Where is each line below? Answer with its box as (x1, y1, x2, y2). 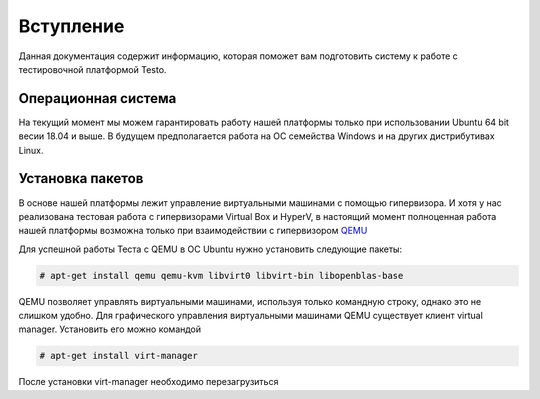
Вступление (18, 15, 125, 37)
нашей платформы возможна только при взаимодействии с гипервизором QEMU (18, 225, 368, 237)
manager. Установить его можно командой (18, 323, 202, 335)
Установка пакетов (18, 170, 144, 187)
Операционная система (18, 90, 177, 107)
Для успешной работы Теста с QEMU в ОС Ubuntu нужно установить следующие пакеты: (18, 243, 403, 255)
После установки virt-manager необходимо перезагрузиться (18, 376, 279, 388)
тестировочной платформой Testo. (18, 63, 167, 75)
